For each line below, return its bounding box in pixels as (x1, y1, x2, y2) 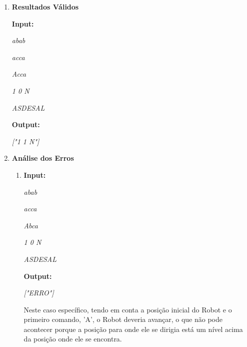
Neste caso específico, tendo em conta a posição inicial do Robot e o (23, 304, 232, 314)
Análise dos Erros (11, 153, 74, 163)
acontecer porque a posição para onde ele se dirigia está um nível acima (23, 323, 243, 334)
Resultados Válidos (11, 2, 79, 12)
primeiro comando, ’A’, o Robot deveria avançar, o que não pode (23, 314, 223, 324)
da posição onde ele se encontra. (23, 333, 122, 344)
